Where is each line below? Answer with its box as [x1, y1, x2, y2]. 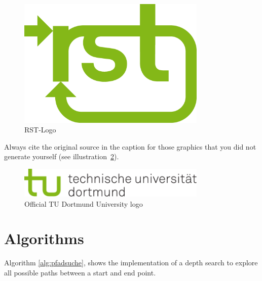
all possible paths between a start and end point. [4, 267, 156, 277]
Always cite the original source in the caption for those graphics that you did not [4, 141, 256, 152]
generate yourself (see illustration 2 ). [4, 151, 119, 162]
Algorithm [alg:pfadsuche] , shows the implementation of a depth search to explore [4, 257, 258, 268]
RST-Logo [24, 124, 56, 135]
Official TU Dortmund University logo [24, 198, 143, 209]
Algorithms [4, 228, 84, 249]
